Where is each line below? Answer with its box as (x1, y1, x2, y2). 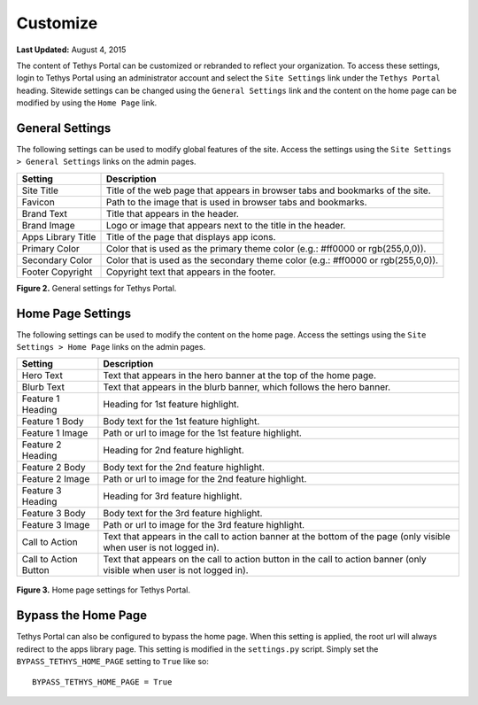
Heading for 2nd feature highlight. (103, 444, 245, 456)
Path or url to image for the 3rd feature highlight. (103, 519, 305, 531)
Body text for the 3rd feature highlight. (103, 507, 263, 520)
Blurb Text (21, 381, 66, 393)
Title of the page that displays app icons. (105, 230, 276, 243)
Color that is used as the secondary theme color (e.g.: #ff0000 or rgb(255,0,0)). (105, 253, 438, 266)
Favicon (21, 196, 55, 208)
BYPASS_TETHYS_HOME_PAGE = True (32, 677, 173, 686)
